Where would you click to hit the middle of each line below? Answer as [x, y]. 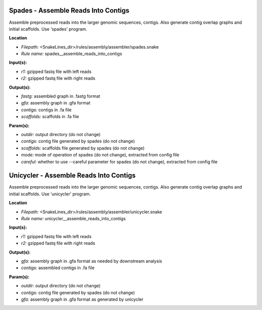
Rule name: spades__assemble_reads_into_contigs [72, 54]
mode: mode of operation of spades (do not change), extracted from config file [100, 155]
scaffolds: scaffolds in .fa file [50, 117]
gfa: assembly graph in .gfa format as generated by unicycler [82, 299]
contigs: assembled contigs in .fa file [58, 268]
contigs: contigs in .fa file [46, 110]
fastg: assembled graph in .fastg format [61, 96]
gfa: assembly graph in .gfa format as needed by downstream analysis [92, 261]
